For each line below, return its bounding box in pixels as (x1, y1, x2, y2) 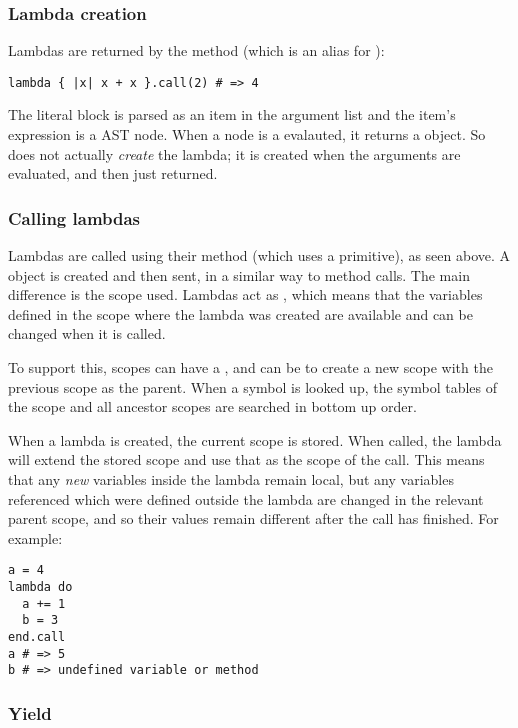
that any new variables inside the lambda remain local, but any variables (8, 469, 454, 489)
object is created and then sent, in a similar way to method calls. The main (8, 264, 470, 285)
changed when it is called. (8, 323, 166, 344)
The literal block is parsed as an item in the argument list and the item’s (8, 104, 456, 125)
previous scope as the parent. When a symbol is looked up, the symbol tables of (8, 376, 498, 397)
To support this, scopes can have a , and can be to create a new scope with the (8, 357, 493, 378)
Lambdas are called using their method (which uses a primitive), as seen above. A (8, 245, 511, 266)
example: (8, 527, 63, 548)
